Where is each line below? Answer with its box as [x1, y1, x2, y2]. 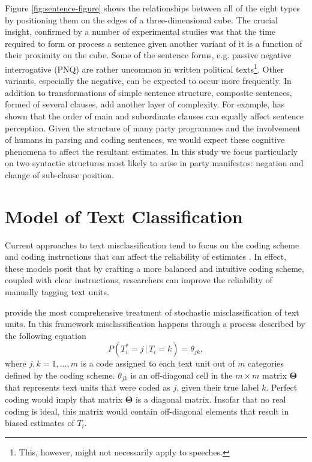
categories [248, 357, 284, 370]
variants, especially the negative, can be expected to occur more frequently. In [5, 74, 292, 87]
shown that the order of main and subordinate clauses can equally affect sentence [5, 110, 304, 122]
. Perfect [266, 381, 298, 394]
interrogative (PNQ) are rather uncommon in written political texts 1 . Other [5, 61, 284, 75]
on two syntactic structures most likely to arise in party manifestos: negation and [5, 157, 304, 169]
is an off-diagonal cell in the [130, 369, 233, 382]
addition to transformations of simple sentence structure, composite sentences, [5, 86, 292, 98]
